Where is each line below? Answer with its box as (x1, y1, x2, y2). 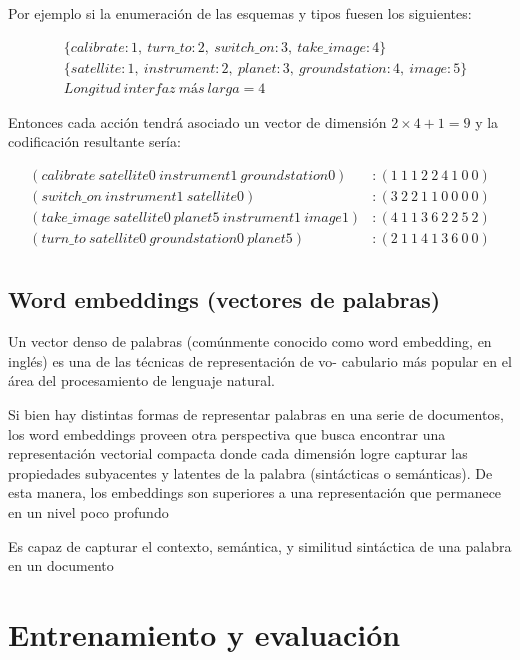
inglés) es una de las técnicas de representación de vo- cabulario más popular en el (8, 350, 512, 371)
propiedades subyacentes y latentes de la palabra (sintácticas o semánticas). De (8, 462, 493, 483)
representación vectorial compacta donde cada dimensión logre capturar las (8, 443, 468, 464)
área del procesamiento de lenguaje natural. (8, 370, 275, 391)
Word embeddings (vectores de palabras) (8, 284, 441, 315)
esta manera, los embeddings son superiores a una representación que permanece (8, 482, 502, 503)
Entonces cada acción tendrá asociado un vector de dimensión (8, 111, 387, 132)
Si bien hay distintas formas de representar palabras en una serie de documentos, (8, 404, 504, 425)
